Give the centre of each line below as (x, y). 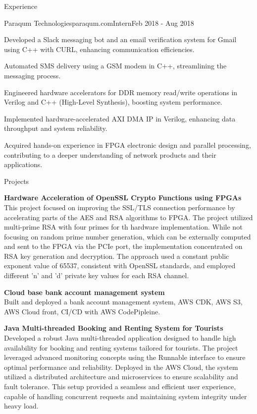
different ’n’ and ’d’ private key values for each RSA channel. (97, 275)
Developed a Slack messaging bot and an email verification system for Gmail (120, 39)
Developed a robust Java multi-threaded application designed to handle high (120, 338)
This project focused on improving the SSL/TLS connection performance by (120, 207)
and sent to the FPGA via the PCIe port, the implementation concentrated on (123, 246)
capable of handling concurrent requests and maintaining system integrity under (126, 396)
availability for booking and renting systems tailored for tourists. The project (121, 347)
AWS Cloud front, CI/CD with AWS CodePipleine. (82, 311)
